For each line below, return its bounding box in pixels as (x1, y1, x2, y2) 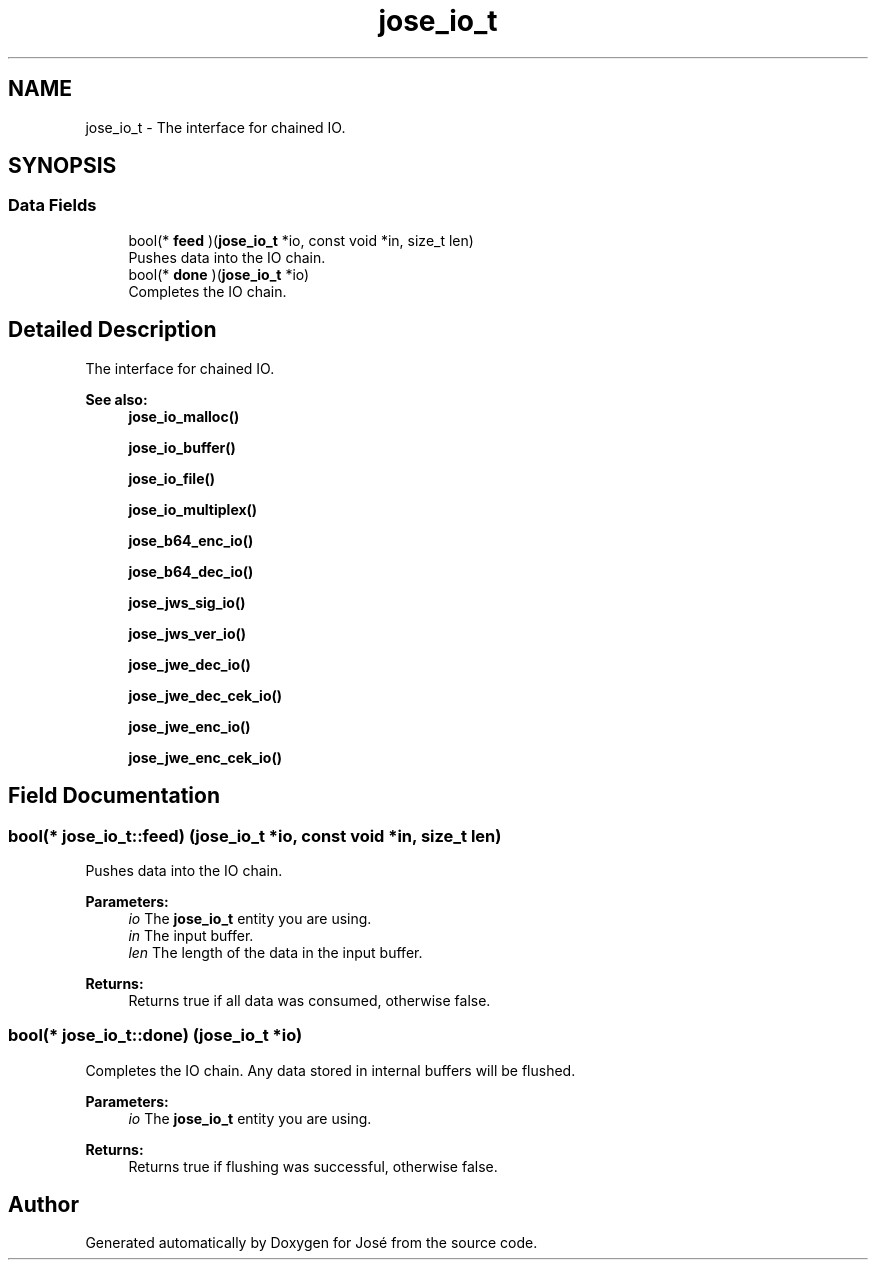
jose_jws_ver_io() (128, 624, 247, 642)
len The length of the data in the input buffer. (128, 943, 423, 961)
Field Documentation (8, 783, 220, 809)
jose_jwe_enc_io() (128, 717, 251, 735)
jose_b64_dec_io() (128, 562, 254, 580)
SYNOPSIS (8, 153, 117, 179)
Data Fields (8, 195, 97, 216)
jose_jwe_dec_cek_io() (128, 686, 283, 704)
